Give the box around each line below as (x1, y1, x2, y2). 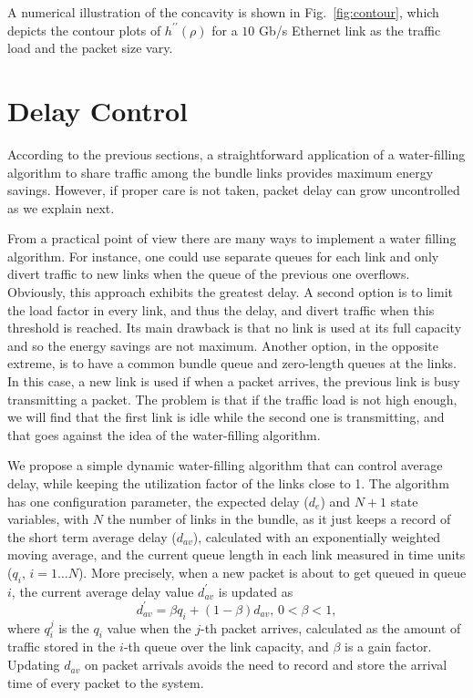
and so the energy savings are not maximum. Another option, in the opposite (7, 335, 438, 354)
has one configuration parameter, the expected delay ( (7, 491, 309, 510)
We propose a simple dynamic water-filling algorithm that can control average (7, 456, 443, 475)
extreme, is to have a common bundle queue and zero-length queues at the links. (7, 354, 457, 373)
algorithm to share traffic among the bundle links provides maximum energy (7, 162, 434, 181)
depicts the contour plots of (7, 20, 161, 39)
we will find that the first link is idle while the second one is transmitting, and (7, 407, 445, 426)
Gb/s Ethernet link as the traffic (258, 20, 441, 39)
